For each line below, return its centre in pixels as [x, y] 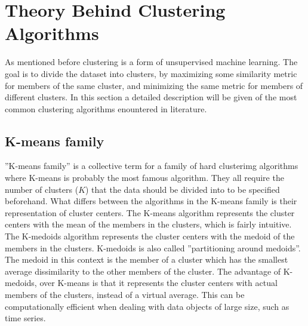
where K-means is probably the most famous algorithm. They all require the [144, 178]
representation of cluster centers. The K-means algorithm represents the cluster [150, 212]
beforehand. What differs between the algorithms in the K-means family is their [151, 201]
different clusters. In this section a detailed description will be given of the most [151, 97]
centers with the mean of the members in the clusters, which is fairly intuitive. [148, 224]
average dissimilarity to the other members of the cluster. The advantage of [143, 271]
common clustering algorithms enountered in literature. [106, 108]
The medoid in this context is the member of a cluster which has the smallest [147, 259]
